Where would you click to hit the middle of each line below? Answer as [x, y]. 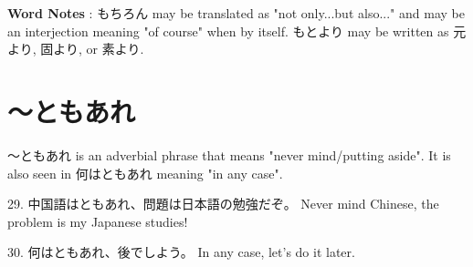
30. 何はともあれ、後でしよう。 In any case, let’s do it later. [181, 252]
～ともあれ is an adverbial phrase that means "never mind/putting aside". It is [229, 154]
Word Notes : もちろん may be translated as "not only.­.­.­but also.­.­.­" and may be [236, 13]
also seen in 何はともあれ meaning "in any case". [145, 173]
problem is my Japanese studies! [98, 221]
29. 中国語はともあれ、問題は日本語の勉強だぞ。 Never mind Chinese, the [223, 204]
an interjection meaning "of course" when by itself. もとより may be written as [228, 31]
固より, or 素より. [92, 49]
